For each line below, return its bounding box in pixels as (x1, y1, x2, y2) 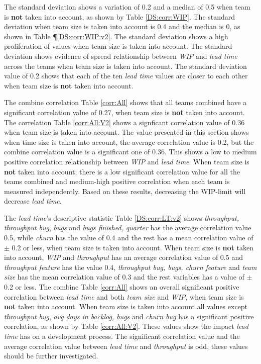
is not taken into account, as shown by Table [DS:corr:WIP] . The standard (4, 11, 235, 22)
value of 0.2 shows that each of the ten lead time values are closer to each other (4, 70, 248, 81)
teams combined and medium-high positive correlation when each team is (4, 176, 230, 187)
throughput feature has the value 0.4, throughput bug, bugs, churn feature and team (4, 261, 257, 272)
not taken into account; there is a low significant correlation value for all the (4, 166, 240, 176)
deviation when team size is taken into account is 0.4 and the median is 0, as (4, 21, 240, 32)
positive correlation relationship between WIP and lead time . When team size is (4, 156, 249, 166)
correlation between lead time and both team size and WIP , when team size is (4, 291, 244, 302)
